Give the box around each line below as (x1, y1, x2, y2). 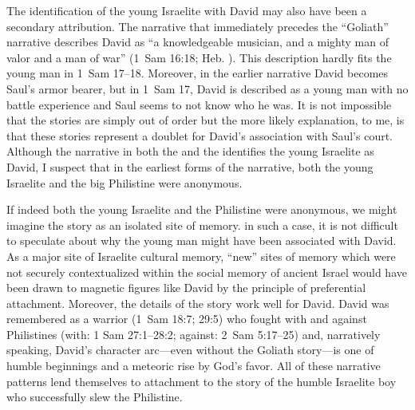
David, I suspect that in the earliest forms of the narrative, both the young (6, 158, 373, 175)
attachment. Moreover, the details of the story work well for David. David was (6, 294, 389, 311)
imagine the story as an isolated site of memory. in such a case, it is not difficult (6, 216, 398, 233)
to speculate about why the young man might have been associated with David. (6, 232, 397, 249)
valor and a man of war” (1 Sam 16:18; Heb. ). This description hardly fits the (6, 49, 392, 65)
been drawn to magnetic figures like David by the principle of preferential (6, 279, 366, 296)
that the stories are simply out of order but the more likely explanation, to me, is (6, 112, 405, 128)
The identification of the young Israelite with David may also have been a (6, 2, 367, 18)
